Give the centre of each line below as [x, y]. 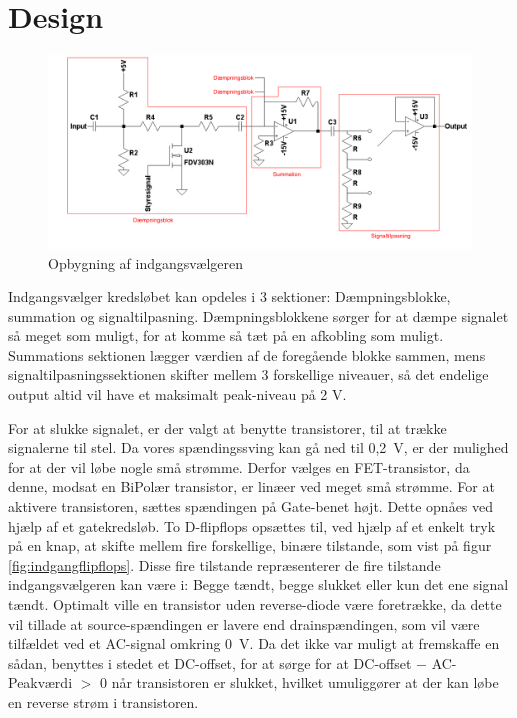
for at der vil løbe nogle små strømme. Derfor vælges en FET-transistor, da [239, 466]
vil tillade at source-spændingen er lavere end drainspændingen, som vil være [244, 623]
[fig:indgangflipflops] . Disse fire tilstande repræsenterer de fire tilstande [224, 564]
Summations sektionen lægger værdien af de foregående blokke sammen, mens [247, 354]
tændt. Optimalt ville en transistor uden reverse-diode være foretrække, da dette [255, 604]
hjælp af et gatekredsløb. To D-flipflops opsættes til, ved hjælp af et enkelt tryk [252, 525]
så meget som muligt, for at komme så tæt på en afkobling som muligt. [226, 335]
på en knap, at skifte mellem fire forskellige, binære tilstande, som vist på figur [250, 545]
